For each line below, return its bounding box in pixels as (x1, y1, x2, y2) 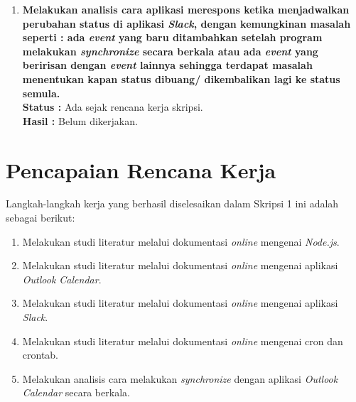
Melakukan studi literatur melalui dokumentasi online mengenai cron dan (22, 333, 343, 348)
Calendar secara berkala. (22, 385, 130, 400)
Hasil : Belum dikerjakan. (22, 113, 138, 128)
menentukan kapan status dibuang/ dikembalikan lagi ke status (22, 71, 340, 86)
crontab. (22, 347, 59, 362)
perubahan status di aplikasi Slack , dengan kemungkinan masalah (22, 16, 351, 31)
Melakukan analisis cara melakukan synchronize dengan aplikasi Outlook (22, 371, 338, 386)
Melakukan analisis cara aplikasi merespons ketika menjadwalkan (22, 2, 350, 16)
